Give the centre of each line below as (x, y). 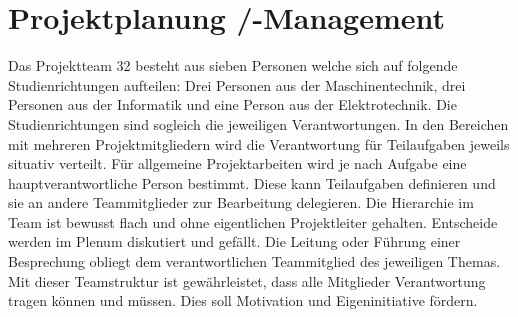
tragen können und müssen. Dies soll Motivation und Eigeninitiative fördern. (243, 300)
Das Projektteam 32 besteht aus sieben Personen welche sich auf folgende (233, 65)
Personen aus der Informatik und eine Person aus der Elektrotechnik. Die (232, 104)
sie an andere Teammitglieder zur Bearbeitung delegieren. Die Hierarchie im (241, 202)
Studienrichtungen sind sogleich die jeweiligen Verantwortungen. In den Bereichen (258, 123)
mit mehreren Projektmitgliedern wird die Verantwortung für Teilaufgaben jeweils (259, 143)
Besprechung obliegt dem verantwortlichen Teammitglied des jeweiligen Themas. (254, 261)
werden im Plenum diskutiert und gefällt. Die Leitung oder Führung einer (234, 241)
